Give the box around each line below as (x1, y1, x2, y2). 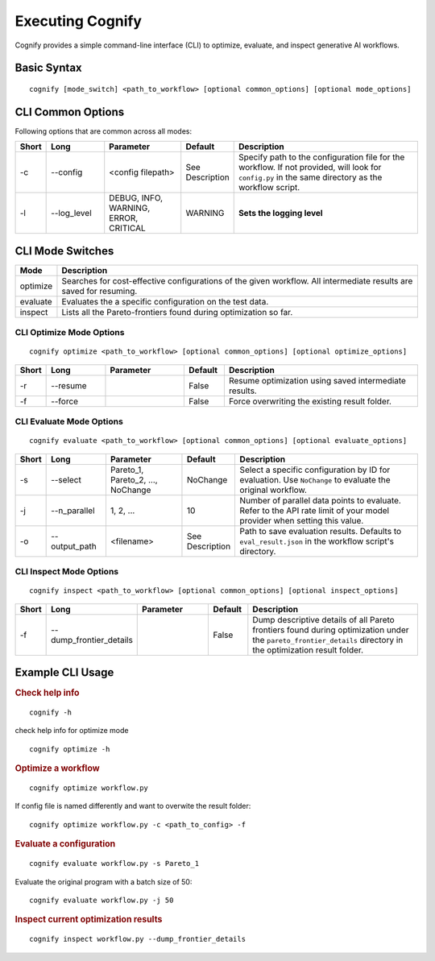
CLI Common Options (14, 105, 125, 118)
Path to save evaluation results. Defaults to (239, 525, 402, 536)
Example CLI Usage (14, 665, 114, 680)
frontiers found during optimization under (252, 624, 409, 636)
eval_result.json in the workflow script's (239, 536, 395, 547)
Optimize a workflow (14, 763, 100, 774)
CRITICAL (109, 222, 146, 234)
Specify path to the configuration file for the (238, 151, 405, 163)
